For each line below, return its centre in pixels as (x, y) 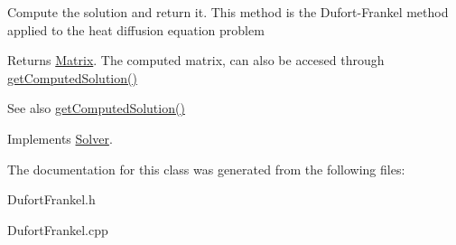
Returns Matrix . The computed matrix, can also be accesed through (196, 60)
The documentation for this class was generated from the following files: (206, 169)
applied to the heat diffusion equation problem (136, 29)
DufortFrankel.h (51, 199)
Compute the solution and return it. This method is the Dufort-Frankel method (228, 12)
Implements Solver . (60, 138)
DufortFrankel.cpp (58, 229)
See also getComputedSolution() (96, 108)
